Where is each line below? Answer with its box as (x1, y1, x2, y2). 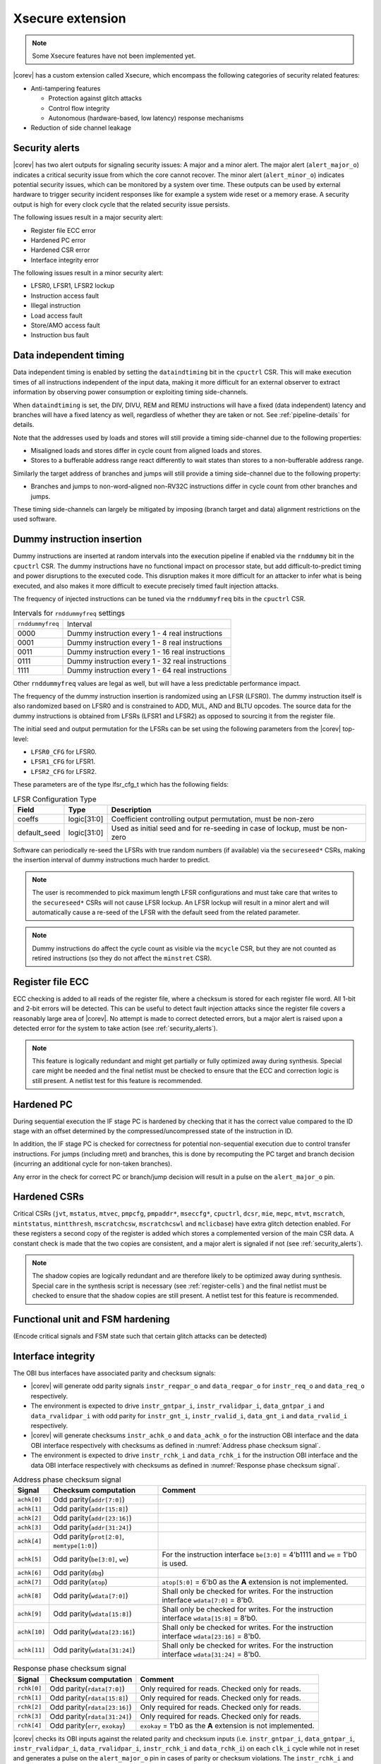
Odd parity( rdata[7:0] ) (49, 1684, 125, 1693)
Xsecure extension (13, 11, 126, 26)
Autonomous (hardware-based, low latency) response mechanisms (48, 114, 244, 122)
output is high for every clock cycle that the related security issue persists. (13, 200, 230, 208)
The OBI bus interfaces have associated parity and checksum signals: (13, 1369, 217, 1377)
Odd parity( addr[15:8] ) (53, 1504, 128, 1514)
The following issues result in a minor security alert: (13, 269, 164, 277)
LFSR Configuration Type (13, 794, 97, 804)
